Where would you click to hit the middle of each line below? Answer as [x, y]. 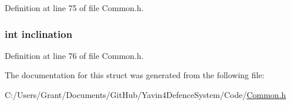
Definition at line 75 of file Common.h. [74, 8]
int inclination [39, 34]
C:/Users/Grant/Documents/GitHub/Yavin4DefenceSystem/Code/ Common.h [145, 94]
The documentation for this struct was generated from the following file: [135, 75]
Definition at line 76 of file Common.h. [74, 55]
